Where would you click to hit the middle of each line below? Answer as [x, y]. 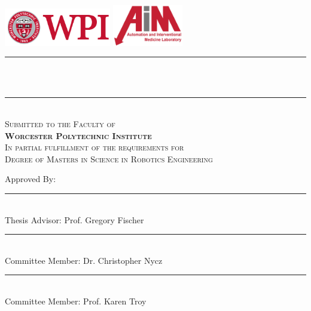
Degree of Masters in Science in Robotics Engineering [109, 158]
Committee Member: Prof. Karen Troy [76, 301]
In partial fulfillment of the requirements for [94, 147]
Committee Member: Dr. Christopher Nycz [84, 260]
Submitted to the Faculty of [60, 124]
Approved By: [31, 179]
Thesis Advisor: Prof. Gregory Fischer [74, 219]
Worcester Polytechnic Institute [78, 135]
